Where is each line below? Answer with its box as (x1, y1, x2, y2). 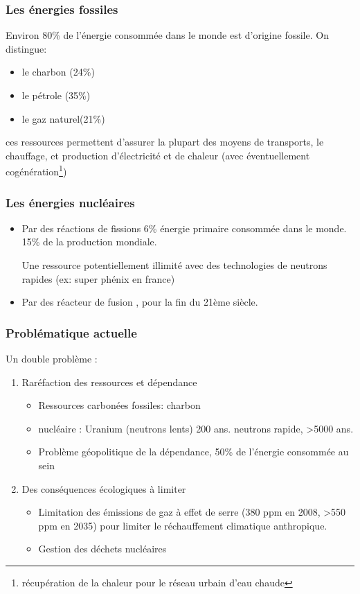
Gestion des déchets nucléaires (38, 541, 167, 556)
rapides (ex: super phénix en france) (21, 271, 175, 286)
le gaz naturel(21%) (21, 111, 105, 125)
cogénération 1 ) (6, 162, 67, 179)
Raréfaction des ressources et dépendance (21, 374, 197, 389)
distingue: (6, 41, 47, 55)
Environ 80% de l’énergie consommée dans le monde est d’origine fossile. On (6, 28, 329, 42)
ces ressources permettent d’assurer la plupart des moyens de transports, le (6, 134, 324, 149)
